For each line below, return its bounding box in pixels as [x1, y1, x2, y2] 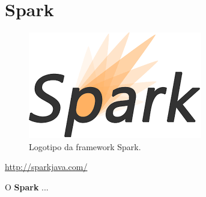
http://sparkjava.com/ [5, 160, 88, 173]
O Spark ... [5, 180, 49, 193]
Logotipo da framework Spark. [29, 140, 141, 153]
